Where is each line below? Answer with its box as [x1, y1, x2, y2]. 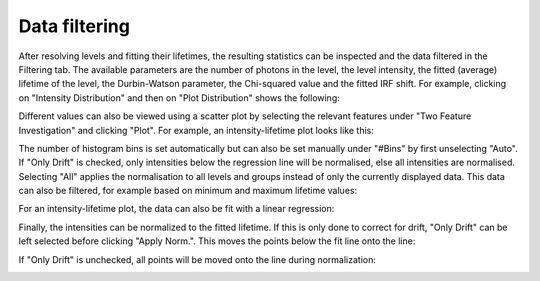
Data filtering [18, 15, 130, 37]
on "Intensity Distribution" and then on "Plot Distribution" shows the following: [18, 91, 340, 104]
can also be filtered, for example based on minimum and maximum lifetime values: [18, 185, 358, 197]
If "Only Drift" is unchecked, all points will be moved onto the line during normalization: [18, 253, 377, 265]
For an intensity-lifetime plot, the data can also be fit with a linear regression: [18, 203, 335, 215]
